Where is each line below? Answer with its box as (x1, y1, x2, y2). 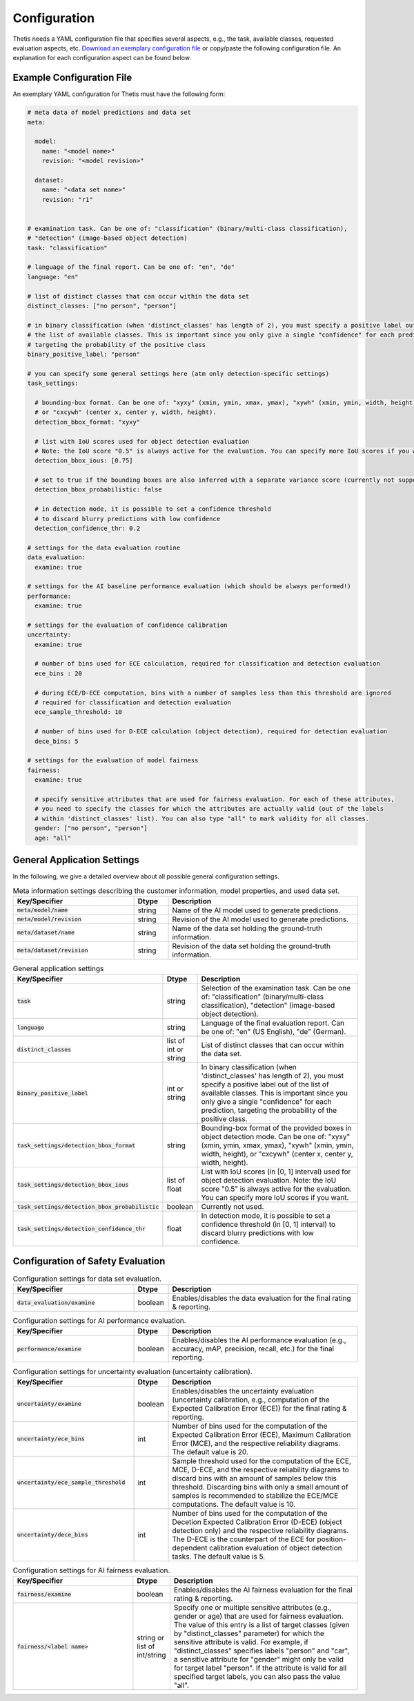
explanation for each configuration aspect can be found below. (12, 54, 191, 62)
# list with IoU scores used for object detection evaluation (34, 438, 250, 445)
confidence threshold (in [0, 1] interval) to (201, 1220, 336, 1230)
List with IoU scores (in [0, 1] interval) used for (201, 1167, 351, 1176)
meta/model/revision (17, 916, 82, 923)
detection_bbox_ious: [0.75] (34, 457, 134, 464)
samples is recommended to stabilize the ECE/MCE (172, 1490, 339, 1500)
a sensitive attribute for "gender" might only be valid (173, 1655, 344, 1664)
